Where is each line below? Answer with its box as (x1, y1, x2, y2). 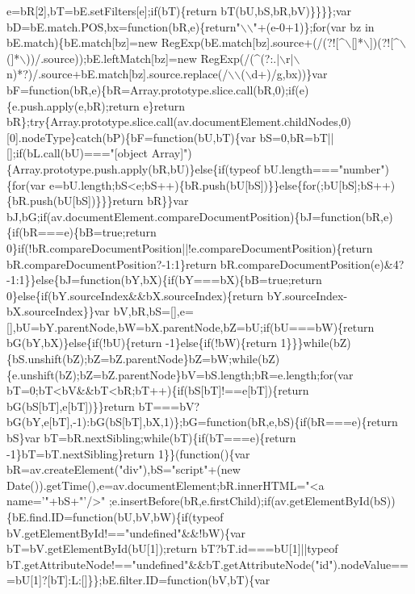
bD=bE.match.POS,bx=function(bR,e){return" (6, 18, 241, 35)
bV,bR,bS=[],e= (113, 303, 194, 320)
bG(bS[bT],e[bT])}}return (6, 397, 135, 414)
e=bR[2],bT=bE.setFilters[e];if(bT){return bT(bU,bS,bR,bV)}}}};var (6, 2, 352, 19)
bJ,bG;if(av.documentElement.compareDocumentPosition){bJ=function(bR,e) (6, 207, 393, 224)
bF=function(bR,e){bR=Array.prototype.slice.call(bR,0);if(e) (6, 81, 309, 98)
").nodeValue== (329, 555, 409, 572)
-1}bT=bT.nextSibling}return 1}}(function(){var (6, 445, 250, 462)
